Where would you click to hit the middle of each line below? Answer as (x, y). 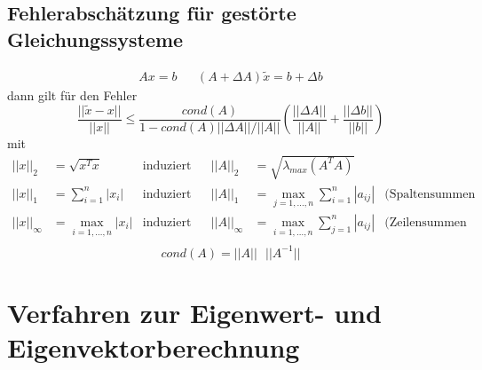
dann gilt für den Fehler (72, 94)
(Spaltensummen (430, 194)
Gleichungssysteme (95, 39)
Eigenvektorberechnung (154, 347)
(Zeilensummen (426, 222)
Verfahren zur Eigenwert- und (194, 312)
